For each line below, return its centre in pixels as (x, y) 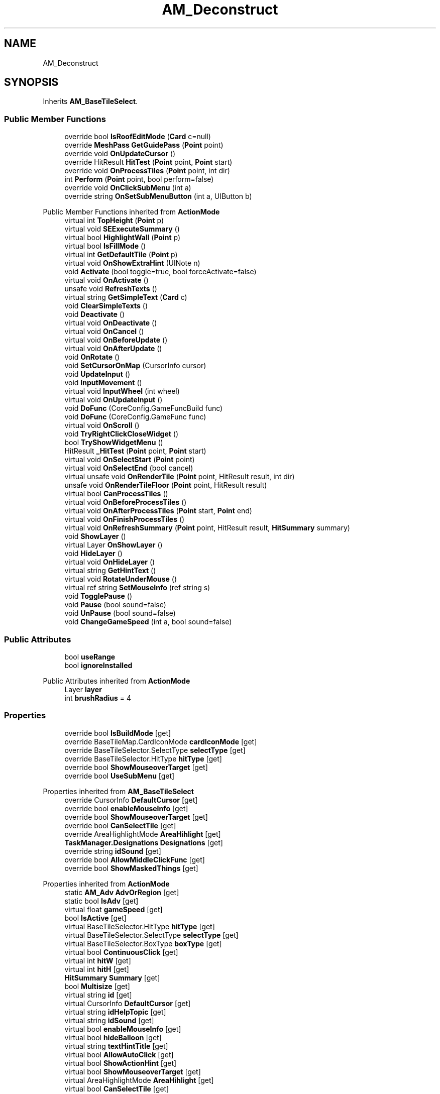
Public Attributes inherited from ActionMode (117, 681)
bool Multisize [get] (97, 986)
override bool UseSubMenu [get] (120, 776)
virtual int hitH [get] (97, 969)
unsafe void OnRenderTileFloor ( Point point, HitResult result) (166, 485)
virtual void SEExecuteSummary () (122, 229)
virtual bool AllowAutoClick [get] (119, 1054)
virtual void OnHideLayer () (110, 562)
